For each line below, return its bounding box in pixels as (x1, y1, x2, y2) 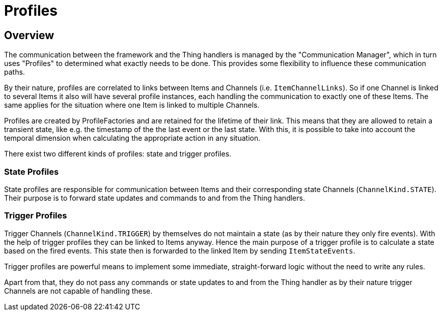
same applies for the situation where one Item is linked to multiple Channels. (4, 101, 260, 110)
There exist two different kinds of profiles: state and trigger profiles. (4, 149, 232, 159)
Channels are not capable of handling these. (4, 286, 153, 295)
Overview (4, 28, 54, 42)
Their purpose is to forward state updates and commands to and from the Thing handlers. (4, 193, 305, 202)
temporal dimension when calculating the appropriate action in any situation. (4, 134, 261, 143)
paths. (4, 68, 25, 77)
